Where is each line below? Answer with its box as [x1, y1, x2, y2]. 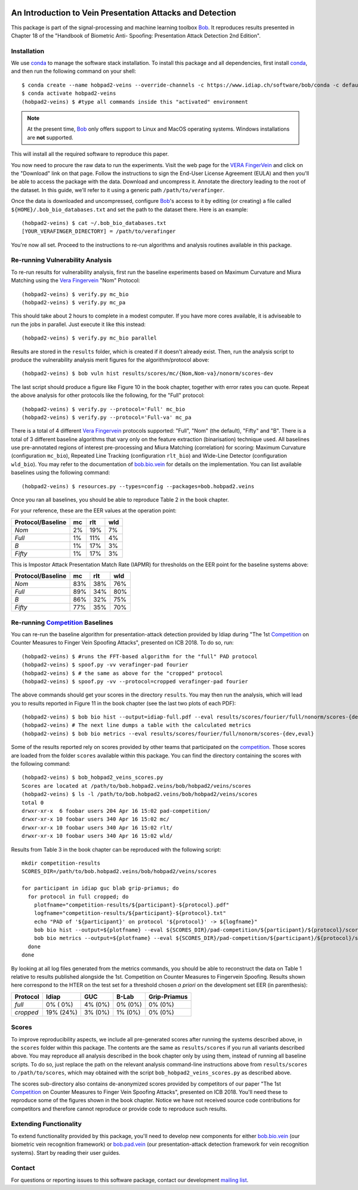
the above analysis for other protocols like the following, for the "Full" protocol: [11, 391, 205, 399]
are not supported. [27, 134, 74, 141]
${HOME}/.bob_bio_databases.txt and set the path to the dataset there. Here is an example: [11, 206, 249, 213]
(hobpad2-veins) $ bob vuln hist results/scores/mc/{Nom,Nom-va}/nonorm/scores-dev [21, 370, 274, 377]
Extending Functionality [11, 1120, 82, 1128]
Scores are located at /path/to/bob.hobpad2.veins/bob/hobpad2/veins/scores [21, 782, 252, 789]
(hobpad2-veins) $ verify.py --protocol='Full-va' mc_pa [21, 414, 192, 421]
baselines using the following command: [11, 469, 110, 476]
